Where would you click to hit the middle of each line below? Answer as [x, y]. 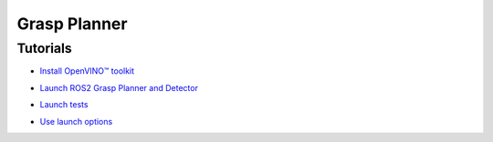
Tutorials [44, 48]
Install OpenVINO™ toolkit [87, 71]
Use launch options [76, 121]
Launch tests [64, 105]
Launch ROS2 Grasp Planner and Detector [119, 87]
